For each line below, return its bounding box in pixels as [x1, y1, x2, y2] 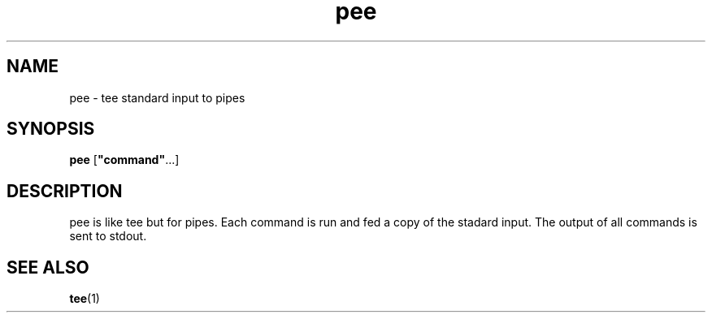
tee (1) [69, 291, 100, 306]
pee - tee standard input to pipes [69, 90, 245, 105]
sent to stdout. [69, 229, 147, 244]
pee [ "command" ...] [69, 153, 180, 167]
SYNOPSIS [7, 119, 95, 140]
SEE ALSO [7, 256, 89, 278]
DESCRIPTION [7, 180, 123, 201]
